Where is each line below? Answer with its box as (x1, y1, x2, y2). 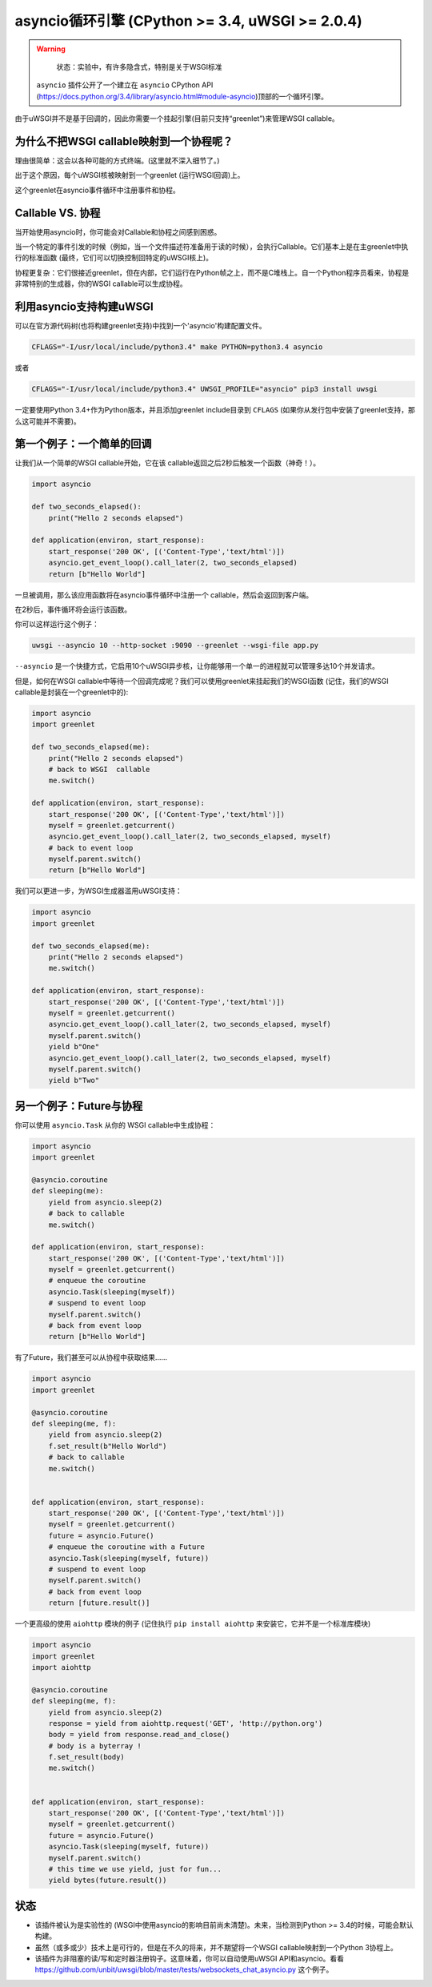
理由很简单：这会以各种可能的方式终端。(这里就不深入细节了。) (14, 156, 220, 166)
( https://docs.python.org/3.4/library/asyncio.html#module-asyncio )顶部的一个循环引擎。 (36, 91, 328, 101)
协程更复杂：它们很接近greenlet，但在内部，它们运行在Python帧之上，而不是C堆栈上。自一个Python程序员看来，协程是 (14, 267, 410, 277)
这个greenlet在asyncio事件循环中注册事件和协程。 (14, 185, 180, 195)
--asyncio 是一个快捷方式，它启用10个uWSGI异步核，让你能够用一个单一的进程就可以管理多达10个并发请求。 (14, 662, 380, 671)
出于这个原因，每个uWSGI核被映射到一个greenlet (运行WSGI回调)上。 (14, 171, 245, 180)
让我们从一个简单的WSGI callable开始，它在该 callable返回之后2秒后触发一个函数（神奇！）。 (14, 458, 320, 468)
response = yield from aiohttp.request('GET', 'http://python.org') (48, 1719, 323, 1728)
